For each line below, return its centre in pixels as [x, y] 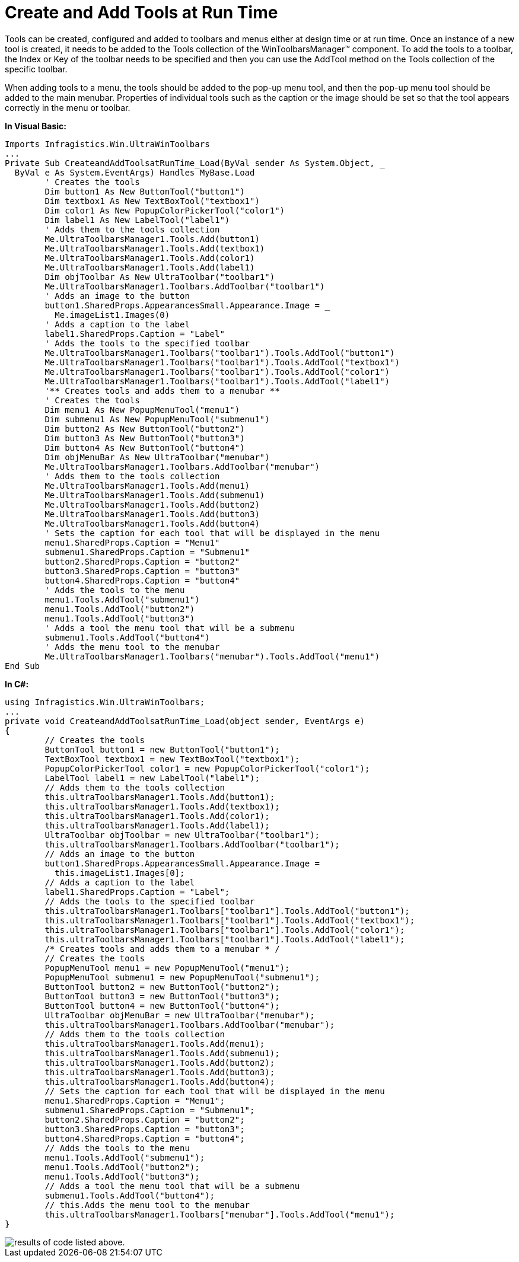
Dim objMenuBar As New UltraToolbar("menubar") [157, 457]
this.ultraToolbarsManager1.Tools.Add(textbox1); [162, 806]
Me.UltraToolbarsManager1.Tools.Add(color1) [150, 258]
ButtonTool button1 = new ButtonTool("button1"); [162, 749]
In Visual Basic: [36, 126]
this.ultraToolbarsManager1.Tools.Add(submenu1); [162, 1053]
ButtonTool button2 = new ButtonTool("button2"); [162, 987]
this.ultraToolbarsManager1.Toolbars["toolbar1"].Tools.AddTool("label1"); [225, 939]
